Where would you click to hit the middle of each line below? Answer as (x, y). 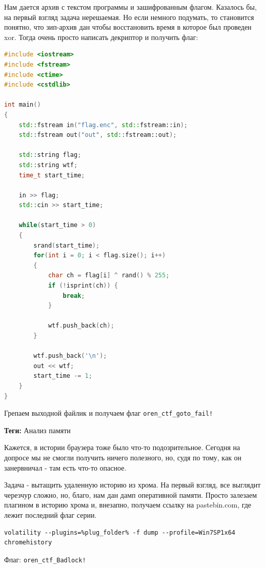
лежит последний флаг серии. (50, 514)
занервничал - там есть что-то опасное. (65, 467)
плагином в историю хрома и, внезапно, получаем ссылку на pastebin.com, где (128, 505)
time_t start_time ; (52, 175)
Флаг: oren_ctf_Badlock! (45, 559)
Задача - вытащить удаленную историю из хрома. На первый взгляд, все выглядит (132, 485)
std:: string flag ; (50, 155)
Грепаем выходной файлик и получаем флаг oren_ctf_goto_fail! (109, 413)
